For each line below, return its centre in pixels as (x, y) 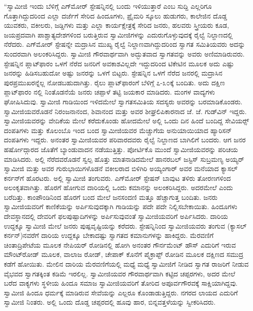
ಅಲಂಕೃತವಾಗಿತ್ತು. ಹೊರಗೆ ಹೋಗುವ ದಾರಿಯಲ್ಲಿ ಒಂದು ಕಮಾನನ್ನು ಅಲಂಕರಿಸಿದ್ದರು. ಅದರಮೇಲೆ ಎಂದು (118, 187)
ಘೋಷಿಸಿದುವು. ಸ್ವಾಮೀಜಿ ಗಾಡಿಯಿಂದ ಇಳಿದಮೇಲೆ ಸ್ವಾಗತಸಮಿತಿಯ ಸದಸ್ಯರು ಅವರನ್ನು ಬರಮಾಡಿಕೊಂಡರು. (123, 101)
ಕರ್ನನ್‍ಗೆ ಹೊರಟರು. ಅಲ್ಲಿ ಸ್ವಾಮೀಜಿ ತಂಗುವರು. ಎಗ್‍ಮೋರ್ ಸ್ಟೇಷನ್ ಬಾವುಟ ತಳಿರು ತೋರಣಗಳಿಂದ (117, 178)
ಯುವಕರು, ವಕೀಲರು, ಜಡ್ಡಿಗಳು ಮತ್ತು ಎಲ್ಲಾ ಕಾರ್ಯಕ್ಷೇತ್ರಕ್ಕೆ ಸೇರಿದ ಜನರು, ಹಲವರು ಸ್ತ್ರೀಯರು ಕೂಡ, (117, 25)
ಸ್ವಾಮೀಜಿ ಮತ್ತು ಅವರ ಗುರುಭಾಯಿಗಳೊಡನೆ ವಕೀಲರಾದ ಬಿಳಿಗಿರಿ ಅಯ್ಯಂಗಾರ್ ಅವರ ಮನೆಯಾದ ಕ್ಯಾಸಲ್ (121, 168)
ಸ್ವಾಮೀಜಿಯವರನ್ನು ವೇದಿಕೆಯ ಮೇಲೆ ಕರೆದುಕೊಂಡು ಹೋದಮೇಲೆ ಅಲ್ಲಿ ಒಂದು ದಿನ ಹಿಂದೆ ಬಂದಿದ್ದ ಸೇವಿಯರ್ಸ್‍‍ (126, 121)
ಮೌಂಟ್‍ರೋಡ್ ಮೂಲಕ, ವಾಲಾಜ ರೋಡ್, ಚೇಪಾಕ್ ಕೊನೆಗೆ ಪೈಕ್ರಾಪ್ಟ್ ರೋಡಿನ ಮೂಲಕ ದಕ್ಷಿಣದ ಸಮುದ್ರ (124, 254)
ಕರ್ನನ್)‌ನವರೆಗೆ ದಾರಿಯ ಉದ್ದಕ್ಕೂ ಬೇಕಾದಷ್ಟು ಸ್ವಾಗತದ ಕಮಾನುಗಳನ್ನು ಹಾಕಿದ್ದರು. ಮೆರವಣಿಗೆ (109, 235)
